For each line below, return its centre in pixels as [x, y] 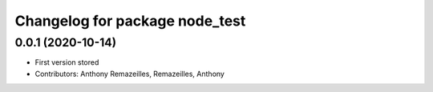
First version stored [67, 62]
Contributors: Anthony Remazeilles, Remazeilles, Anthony [129, 74]
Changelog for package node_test [130, 21]
